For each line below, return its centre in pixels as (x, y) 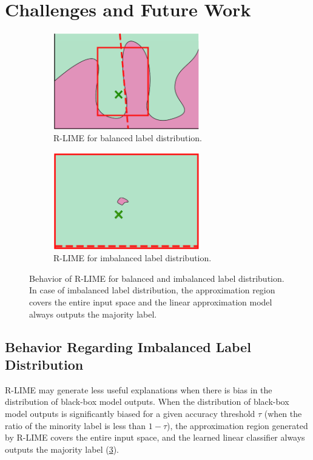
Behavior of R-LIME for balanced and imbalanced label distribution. (157, 278)
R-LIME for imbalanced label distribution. (133, 258)
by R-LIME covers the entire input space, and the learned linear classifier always (155, 437)
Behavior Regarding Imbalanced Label (128, 346)
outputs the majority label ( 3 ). (62, 449)
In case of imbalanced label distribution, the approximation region (152, 290)
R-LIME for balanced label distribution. (128, 138)
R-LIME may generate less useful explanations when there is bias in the (139, 389)
